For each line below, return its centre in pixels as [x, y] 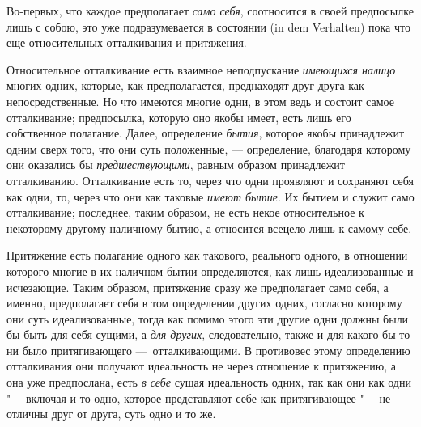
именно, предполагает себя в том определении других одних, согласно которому [204, 303]
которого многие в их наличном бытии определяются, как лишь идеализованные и [210, 271]
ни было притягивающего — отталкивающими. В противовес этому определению [208, 350]
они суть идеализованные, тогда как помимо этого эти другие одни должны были [208, 318]
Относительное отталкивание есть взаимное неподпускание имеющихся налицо [201, 69]
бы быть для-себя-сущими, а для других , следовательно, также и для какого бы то [208, 334]
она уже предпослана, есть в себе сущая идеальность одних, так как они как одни [209, 382]
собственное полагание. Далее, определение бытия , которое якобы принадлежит [206, 133]
